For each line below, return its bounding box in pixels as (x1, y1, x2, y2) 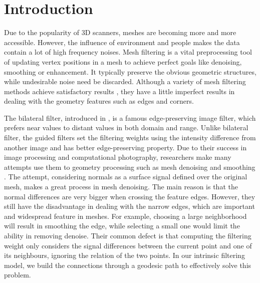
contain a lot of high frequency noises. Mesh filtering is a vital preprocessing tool (4, 47, 252, 57)
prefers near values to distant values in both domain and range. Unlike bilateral (4, 122, 248, 133)
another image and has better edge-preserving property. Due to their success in (4, 142, 247, 152)
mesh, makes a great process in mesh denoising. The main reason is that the (4, 181, 238, 192)
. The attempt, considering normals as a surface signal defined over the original (4, 171, 247, 182)
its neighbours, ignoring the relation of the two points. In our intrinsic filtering (4, 250, 245, 260)
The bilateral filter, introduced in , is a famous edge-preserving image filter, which (4, 112, 256, 123)
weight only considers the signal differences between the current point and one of (4, 240, 252, 250)
